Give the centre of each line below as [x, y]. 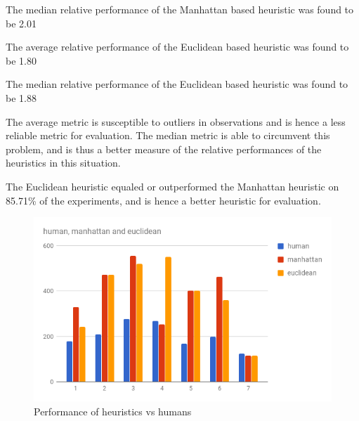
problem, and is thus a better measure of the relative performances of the [164, 149]
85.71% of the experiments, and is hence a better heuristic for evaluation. [163, 200]
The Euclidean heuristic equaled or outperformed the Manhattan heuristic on [172, 186]
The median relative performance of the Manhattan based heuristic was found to [180, 9]
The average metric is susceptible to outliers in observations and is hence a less [176, 121]
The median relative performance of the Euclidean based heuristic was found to [177, 84]
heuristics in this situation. [63, 163]
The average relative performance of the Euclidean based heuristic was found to [177, 47]
